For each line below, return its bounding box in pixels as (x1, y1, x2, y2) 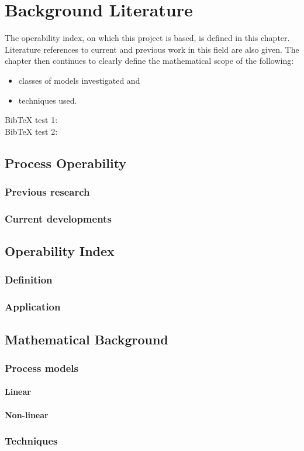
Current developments (5, 211, 112, 225)
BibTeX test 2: (5, 125, 58, 137)
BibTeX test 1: (5, 114, 58, 126)
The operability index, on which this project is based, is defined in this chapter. (5, 32, 290, 44)
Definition (5, 272, 53, 287)
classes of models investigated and (18, 74, 140, 86)
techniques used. (18, 94, 77, 106)
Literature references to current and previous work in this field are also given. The (5, 43, 299, 55)
